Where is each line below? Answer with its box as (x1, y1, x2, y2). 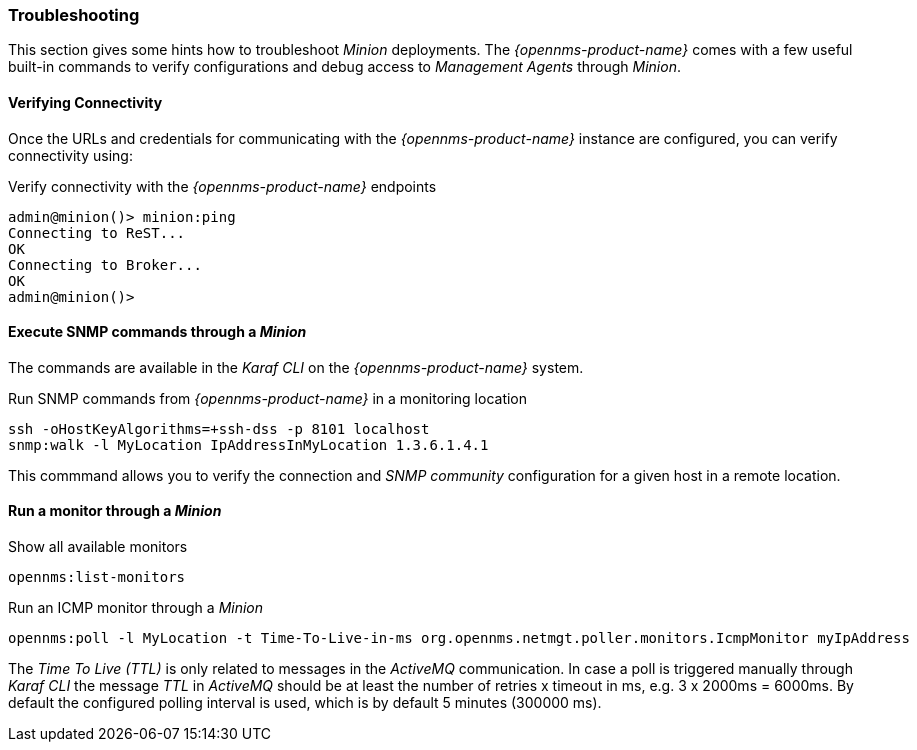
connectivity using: (8, 146, 133, 164)
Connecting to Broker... (8, 256, 202, 273)
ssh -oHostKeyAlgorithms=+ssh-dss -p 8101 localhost (8, 420, 430, 437)
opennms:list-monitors (8, 569, 186, 586)
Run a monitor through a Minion (8, 502, 222, 520)
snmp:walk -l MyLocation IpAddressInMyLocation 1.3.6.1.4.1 (8, 436, 489, 453)
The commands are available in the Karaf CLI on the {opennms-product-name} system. (8, 358, 584, 376)
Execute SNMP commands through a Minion (8, 323, 307, 341)
